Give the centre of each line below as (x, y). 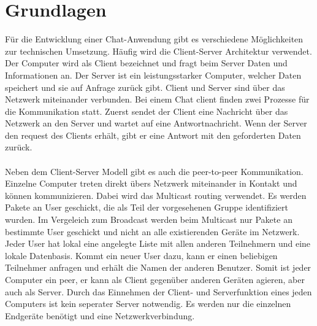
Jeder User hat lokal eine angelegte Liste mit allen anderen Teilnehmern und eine (158, 243)
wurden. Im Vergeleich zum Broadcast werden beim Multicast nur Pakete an (149, 219)
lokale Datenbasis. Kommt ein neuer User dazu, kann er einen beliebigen (141, 255)
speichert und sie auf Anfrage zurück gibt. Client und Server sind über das (145, 87)
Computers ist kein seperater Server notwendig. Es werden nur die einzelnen (148, 304)
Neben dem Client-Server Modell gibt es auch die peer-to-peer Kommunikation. (154, 171)
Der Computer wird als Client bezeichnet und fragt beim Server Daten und (146, 63)
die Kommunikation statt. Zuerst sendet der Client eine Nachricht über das (147, 111)
